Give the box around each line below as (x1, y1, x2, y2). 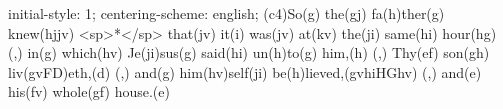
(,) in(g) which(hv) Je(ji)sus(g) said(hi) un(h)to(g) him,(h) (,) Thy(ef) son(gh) (8, 42, 490, 63)
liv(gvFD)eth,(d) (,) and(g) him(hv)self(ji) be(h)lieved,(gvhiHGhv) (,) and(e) (8, 61, 482, 82)
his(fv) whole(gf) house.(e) (8, 81, 170, 102)
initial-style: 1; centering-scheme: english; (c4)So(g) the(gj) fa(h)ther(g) (8, 3, 445, 23)
